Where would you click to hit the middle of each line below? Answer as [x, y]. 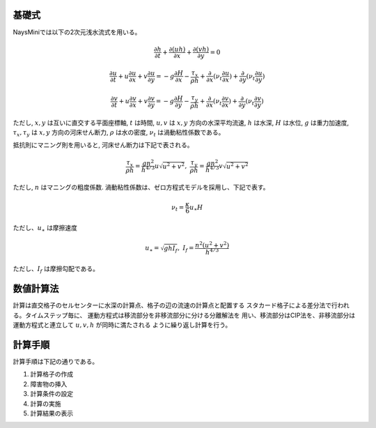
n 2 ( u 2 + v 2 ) [212, 245]
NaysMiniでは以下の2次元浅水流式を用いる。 [77, 32]
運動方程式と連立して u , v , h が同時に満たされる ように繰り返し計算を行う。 [122, 325]
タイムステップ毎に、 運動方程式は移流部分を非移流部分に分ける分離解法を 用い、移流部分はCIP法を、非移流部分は [190, 315]
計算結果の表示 [52, 413]
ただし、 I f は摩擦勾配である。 [56, 270]
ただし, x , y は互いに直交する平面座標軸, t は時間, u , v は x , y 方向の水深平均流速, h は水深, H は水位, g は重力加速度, [181, 123]
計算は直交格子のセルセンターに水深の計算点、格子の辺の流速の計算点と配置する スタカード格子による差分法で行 [175, 305]
